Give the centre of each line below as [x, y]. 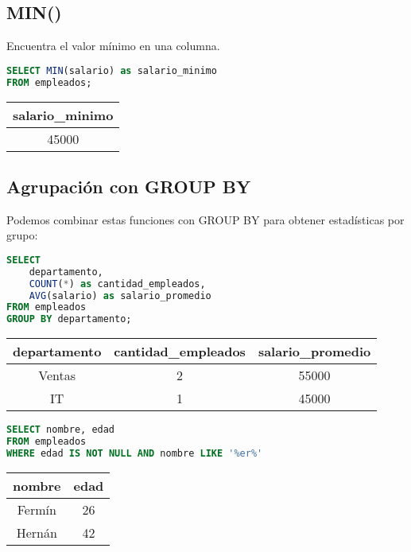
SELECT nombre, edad [61, 430]
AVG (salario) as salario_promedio [120, 295]
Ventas [57, 375]
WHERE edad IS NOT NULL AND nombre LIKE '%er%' [135, 453]
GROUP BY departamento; [69, 319]
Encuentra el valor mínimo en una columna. [113, 46]
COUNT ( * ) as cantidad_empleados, [117, 284]
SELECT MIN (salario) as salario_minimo [112, 70]
